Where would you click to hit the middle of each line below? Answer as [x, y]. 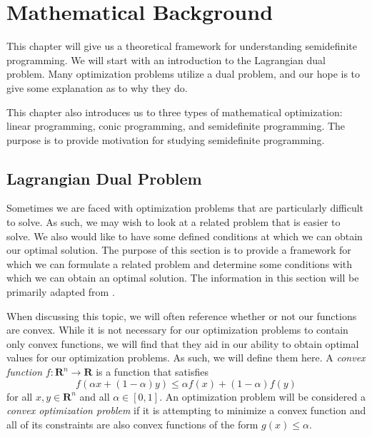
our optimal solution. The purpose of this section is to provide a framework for [179, 250]
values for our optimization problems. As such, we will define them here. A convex [186, 358]
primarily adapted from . [61, 292]
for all [20, 396]
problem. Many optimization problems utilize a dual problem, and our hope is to [184, 74]
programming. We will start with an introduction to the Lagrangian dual [166, 60]
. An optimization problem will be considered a [262, 396]
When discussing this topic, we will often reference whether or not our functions [182, 315]
